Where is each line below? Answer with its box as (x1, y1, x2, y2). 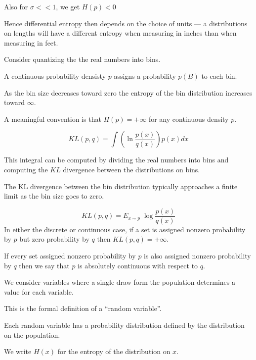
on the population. (4, 329, 60, 340)
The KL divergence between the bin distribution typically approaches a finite (4, 181, 238, 191)
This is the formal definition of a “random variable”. (4, 303, 162, 313)
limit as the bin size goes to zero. (4, 191, 104, 201)
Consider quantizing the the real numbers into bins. (4, 54, 161, 64)
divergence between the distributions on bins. (63, 164, 200, 174)
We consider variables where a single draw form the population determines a (4, 277, 235, 287)
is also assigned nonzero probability (144, 250, 251, 260)
